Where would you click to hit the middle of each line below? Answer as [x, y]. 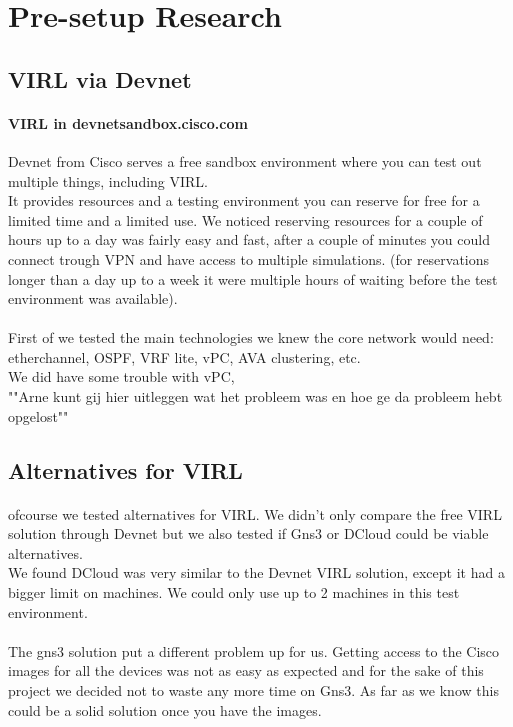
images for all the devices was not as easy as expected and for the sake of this [246, 670]
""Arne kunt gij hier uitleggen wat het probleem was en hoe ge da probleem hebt [255, 396]
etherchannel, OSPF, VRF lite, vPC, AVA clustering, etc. [184, 356]
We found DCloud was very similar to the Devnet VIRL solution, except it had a [256, 572]
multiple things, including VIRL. [108, 180]
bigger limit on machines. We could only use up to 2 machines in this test [234, 592]
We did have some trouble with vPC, [121, 376]
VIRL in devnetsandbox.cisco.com [128, 122]
